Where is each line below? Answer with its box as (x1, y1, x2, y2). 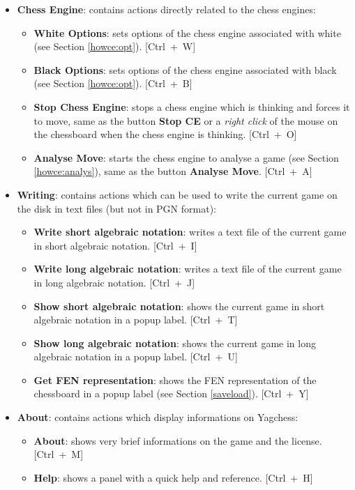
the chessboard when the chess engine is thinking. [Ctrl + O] (33, 127, 297, 141)
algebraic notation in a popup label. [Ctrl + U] (33, 349, 238, 364)
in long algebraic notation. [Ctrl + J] (33, 275, 195, 289)
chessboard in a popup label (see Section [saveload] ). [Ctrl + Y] (33, 386, 309, 401)
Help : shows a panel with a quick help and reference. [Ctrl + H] (33, 470, 313, 484)
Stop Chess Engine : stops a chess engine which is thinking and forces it (33, 99, 350, 114)
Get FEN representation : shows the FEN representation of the (33, 372, 317, 387)
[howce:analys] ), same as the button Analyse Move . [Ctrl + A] (33, 164, 312, 178)
